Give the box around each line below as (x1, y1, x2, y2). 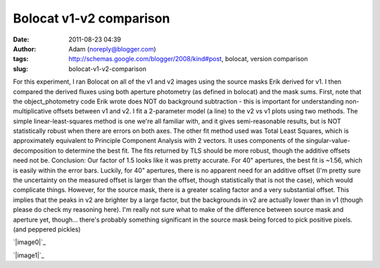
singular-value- (305, 136, 350, 145)
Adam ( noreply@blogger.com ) (68, 44, 156, 53)
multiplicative (13, 107, 52, 115)
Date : (13, 35, 30, 44)
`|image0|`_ (13, 238, 46, 246)
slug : (13, 64, 28, 73)
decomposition (13, 146, 56, 155)
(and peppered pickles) (13, 225, 81, 234)
